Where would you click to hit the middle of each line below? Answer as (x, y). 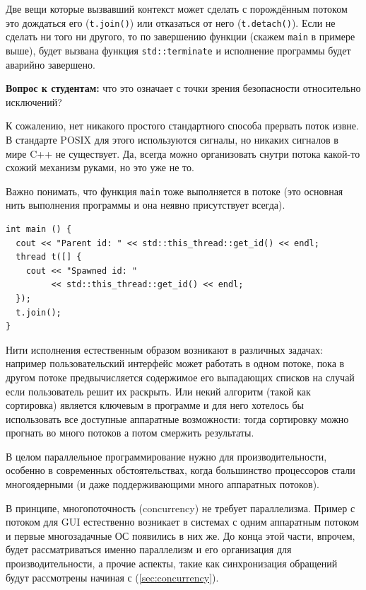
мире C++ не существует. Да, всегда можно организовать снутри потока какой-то (183, 153)
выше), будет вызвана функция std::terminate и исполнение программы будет (178, 50)
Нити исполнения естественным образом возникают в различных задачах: (164, 349)
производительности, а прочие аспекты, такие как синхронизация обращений (172, 563)
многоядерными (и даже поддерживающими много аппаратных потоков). (163, 484)
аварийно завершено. (51, 64)
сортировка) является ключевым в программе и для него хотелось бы (155, 405)
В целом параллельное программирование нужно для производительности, (166, 456)
